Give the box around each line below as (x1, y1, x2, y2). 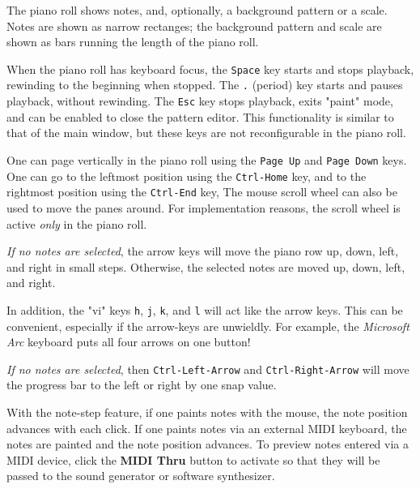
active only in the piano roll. (6, 215, 147, 232)
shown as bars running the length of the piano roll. (6, 33, 259, 50)
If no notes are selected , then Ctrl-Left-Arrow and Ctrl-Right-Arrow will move (6, 360, 409, 377)
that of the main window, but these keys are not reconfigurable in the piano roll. (6, 124, 406, 141)
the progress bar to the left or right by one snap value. (6, 376, 277, 393)
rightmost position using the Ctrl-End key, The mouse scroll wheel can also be (6, 183, 397, 200)
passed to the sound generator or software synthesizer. (6, 467, 275, 484)
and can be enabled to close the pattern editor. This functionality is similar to (6, 108, 394, 125)
